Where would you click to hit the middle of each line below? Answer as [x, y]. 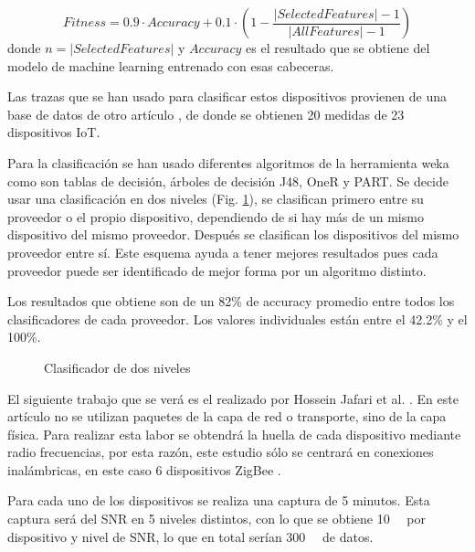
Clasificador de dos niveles [117, 367]
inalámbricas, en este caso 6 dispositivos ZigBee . [144, 469]
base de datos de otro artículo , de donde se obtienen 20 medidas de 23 [206, 114]
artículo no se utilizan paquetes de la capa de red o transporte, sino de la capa [227, 416]
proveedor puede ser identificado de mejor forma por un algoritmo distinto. [217, 270]
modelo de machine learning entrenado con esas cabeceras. [171, 65]
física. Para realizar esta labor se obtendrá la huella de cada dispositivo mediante [234, 434]
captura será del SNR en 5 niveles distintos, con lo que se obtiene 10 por [216, 519]
